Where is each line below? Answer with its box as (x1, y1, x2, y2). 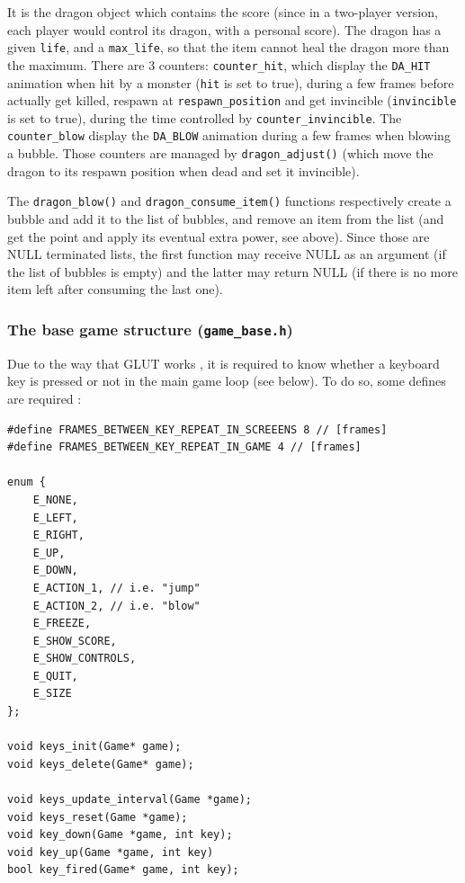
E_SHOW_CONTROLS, (32, 652, 137, 665)
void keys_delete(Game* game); (7, 757, 194, 771)
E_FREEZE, (32, 617, 92, 630)
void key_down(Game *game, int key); (7, 828, 233, 842)
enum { (7, 476, 46, 489)
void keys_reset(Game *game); (7, 810, 188, 824)
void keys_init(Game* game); (7, 740, 182, 754)
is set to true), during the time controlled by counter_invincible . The (7, 108, 402, 127)
